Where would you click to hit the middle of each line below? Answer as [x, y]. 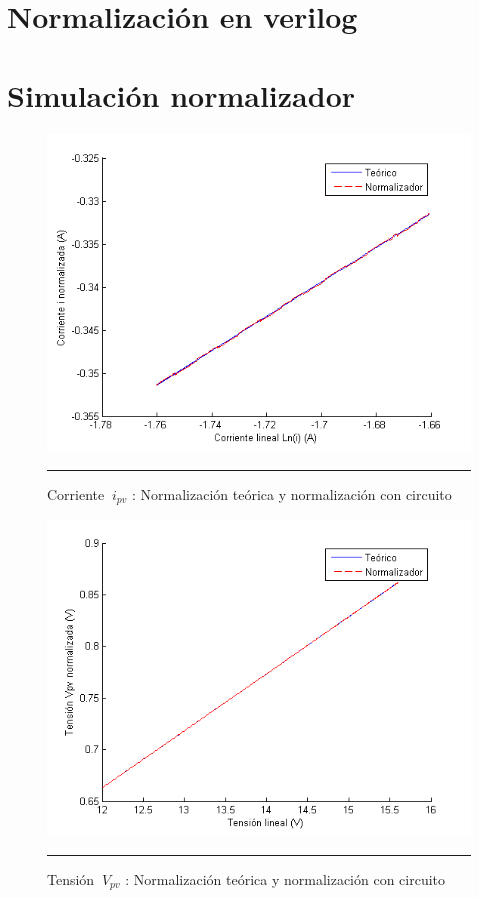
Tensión [71, 878]
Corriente [76, 493]
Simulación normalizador [181, 94]
